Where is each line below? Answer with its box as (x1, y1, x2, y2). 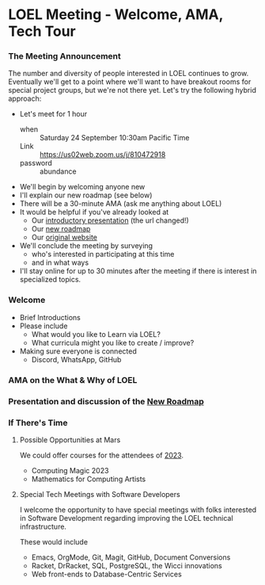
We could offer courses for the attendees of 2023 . (19, 450, 184, 460)
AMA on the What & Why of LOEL (8, 374, 138, 385)
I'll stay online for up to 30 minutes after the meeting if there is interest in (19, 266, 257, 276)
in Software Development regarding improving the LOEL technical (19, 513, 233, 522)
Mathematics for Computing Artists (31, 474, 146, 484)
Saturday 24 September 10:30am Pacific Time (39, 133, 190, 143)
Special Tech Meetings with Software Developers (19, 489, 180, 499)
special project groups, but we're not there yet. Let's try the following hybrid (8, 86, 257, 95)
